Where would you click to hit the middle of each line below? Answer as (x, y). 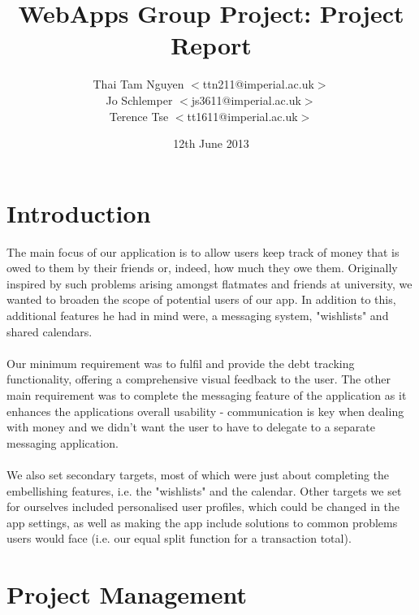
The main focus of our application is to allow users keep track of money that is (203, 251)
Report (211, 45)
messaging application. (63, 442)
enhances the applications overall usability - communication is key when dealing (205, 411)
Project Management (127, 594)
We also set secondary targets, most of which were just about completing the (198, 474)
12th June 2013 (211, 143)
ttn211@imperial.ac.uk (258, 84)
